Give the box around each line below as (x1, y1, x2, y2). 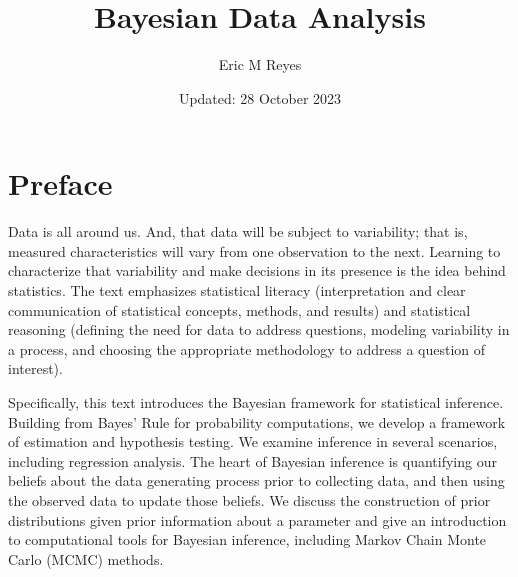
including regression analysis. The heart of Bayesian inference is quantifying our (8, 450, 497, 471)
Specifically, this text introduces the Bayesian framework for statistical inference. (8, 392, 504, 412)
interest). (8, 358, 63, 379)
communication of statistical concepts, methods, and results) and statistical (8, 299, 471, 320)
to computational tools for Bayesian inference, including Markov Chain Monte (8, 529, 487, 550)
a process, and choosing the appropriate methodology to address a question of (8, 338, 486, 359)
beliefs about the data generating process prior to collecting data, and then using (8, 470, 505, 491)
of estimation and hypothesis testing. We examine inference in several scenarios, (8, 431, 498, 452)
